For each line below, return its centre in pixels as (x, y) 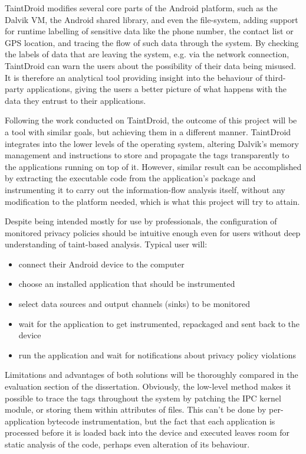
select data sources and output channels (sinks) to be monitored (134, 304)
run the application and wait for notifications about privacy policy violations (157, 355)
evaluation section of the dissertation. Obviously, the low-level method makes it (148, 386)
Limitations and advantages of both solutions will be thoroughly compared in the (152, 375)
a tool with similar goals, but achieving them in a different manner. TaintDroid (148, 131)
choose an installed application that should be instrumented (127, 284)
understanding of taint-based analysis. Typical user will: (106, 244)
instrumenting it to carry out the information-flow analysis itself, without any (145, 189)
